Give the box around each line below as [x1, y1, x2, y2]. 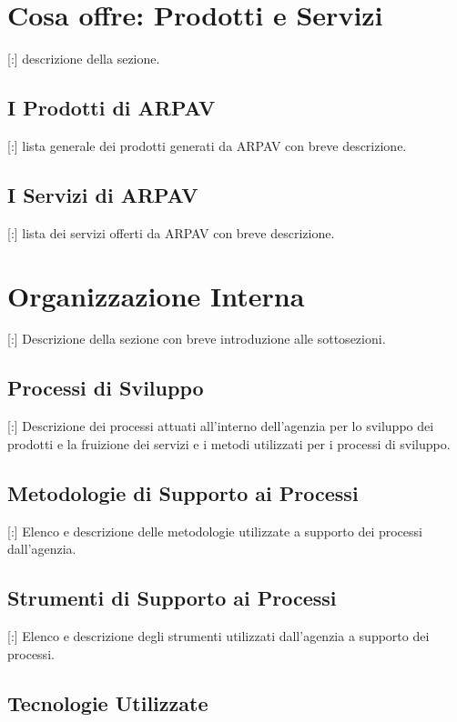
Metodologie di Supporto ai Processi [7, 478, 359, 506]
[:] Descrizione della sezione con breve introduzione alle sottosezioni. [7, 329, 386, 348]
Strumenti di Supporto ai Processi [7, 584, 337, 612]
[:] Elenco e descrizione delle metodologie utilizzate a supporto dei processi [7, 521, 422, 540]
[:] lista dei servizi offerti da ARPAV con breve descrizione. [7, 223, 335, 242]
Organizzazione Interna [7, 276, 305, 314]
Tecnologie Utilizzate [7, 688, 208, 717]
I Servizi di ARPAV [7, 180, 198, 208]
